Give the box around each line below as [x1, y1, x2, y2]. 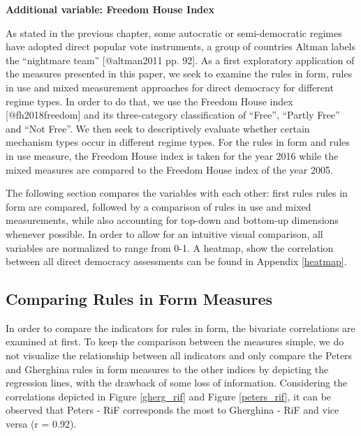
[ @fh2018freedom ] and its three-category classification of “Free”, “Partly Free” [6, 107, 340, 122]
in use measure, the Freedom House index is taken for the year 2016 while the [6, 148, 339, 163]
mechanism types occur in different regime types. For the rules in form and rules [6, 135, 350, 149]
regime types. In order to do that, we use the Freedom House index [6, 93, 293, 108]
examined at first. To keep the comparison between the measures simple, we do [6, 334, 344, 349]
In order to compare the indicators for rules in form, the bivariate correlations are [6, 320, 355, 335]
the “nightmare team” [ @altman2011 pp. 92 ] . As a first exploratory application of [6, 52, 355, 67]
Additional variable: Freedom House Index [6, 2, 214, 16]
